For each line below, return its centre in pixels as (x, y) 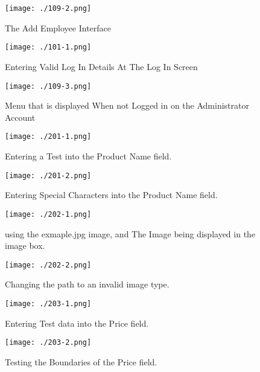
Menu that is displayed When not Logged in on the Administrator (127, 105)
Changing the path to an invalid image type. (87, 284)
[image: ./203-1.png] (48, 303)
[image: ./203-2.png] (48, 343)
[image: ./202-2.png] (48, 265)
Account (20, 117)
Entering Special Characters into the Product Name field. (111, 195)
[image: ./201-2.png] (48, 175)
